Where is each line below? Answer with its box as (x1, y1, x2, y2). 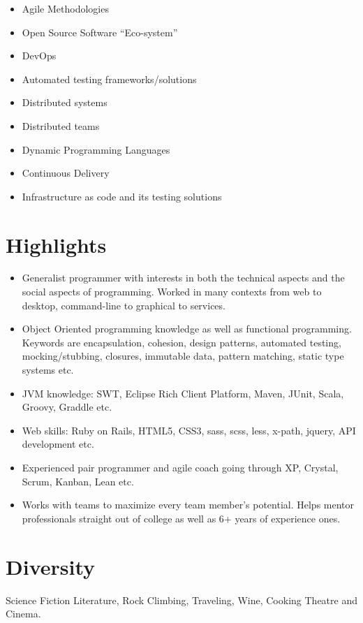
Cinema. (6, 606, 41, 621)
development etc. (22, 437, 94, 451)
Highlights (6, 230, 107, 258)
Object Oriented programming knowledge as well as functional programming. (22, 321, 352, 336)
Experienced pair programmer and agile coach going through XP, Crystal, (22, 460, 339, 474)
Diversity (6, 552, 96, 580)
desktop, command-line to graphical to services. (22, 298, 225, 312)
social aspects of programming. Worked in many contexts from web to (22, 284, 322, 299)
